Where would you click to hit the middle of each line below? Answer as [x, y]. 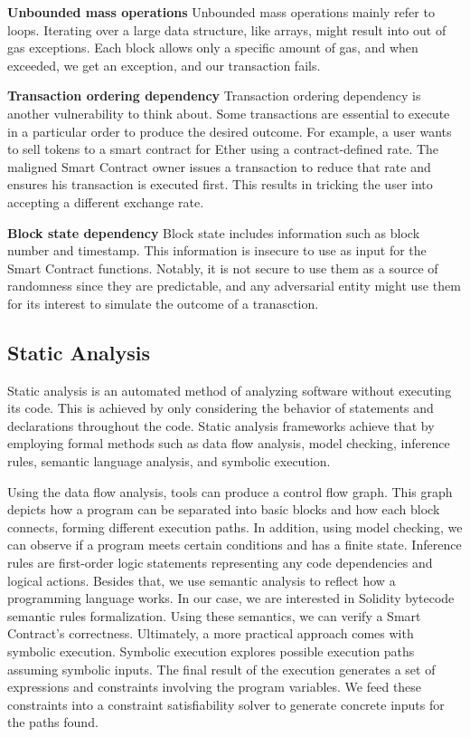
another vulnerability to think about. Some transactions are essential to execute [229, 113]
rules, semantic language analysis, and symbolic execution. [169, 461]
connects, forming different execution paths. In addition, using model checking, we [235, 526]
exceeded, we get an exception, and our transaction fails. [164, 65]
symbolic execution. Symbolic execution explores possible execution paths [211, 651]
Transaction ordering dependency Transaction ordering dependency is [214, 96]
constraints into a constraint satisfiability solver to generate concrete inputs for [226, 704]
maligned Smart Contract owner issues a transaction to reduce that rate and [219, 166]
